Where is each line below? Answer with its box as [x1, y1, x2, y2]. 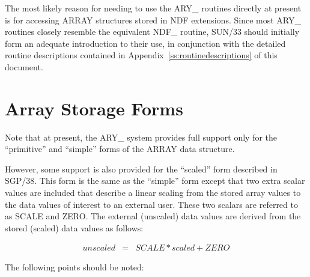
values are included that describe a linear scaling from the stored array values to [5, 186, 301, 199]
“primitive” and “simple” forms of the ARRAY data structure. [5, 142, 235, 155]
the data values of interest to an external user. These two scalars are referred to [5, 198, 298, 210]
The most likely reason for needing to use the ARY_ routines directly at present [5, 2, 302, 14]
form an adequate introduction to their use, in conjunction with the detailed [5, 37, 286, 49]
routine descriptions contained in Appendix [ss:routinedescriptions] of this [5, 49, 278, 61]
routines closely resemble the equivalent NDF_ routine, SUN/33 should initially [5, 25, 300, 38]
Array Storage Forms [5, 96, 183, 120]
